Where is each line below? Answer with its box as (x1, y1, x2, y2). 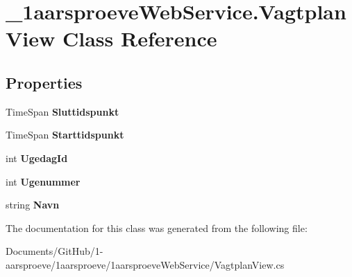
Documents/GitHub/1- (6, 244, 103, 258)
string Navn (6, 197, 60, 212)
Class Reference (62, 24, 217, 53)
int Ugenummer (6, 174, 81, 188)
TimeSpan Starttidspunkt (6, 127, 124, 142)
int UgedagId (6, 150, 68, 165)
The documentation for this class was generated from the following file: (6, 220, 308, 235)
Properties (6, 71, 83, 93)
